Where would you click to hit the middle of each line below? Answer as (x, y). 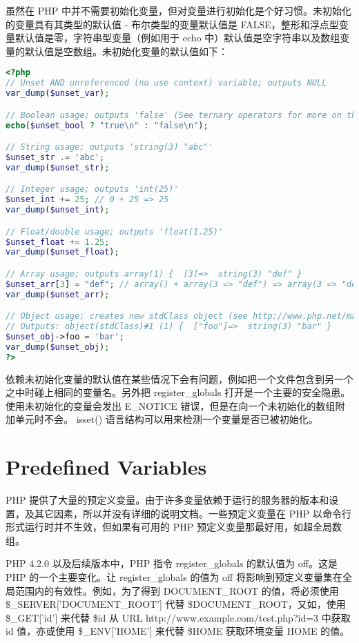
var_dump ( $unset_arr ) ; (58, 294)
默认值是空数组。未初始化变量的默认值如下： (126, 51)
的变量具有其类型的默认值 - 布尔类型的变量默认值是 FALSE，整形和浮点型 (172, 24)
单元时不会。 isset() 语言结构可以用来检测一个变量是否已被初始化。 (166, 419)
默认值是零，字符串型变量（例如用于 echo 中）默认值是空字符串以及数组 (177, 38)
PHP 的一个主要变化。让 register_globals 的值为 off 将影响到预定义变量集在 (174, 577)
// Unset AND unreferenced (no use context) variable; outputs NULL (166, 83)
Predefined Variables (106, 467)
